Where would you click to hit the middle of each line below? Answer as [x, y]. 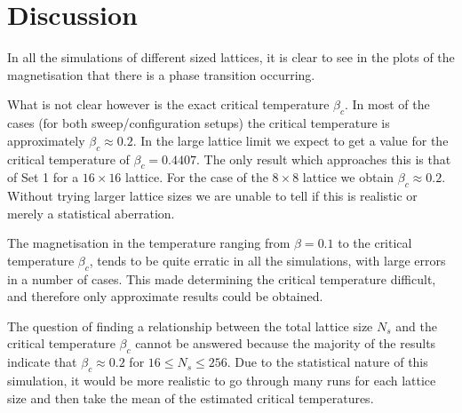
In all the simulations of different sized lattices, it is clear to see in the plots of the [231, 57]
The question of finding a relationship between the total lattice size [190, 326]
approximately [46, 140]
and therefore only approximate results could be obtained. [165, 296]
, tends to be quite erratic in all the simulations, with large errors [267, 260]
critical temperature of [68, 159]
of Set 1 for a [43, 177]
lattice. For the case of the [197, 177]
